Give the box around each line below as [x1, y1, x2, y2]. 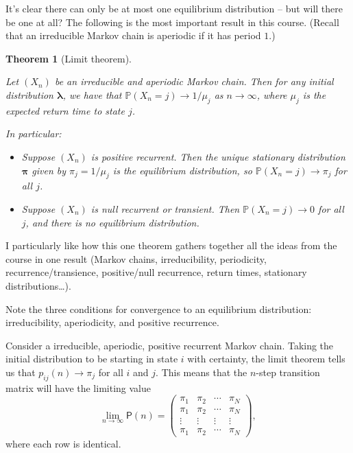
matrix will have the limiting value [5, 380, 151, 395]
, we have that [62, 87, 122, 102]
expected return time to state [5, 103, 125, 117]
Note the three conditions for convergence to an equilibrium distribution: [5, 301, 312, 316]
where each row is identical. [5, 436, 121, 450]
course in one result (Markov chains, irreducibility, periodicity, [5, 251, 267, 266]
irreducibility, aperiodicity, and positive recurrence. [5, 315, 219, 329]
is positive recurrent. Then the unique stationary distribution [90, 149, 345, 163]
